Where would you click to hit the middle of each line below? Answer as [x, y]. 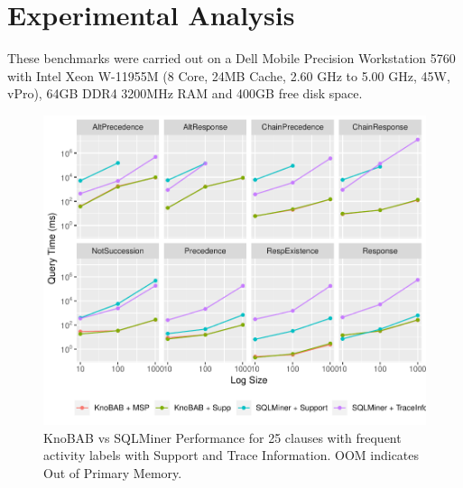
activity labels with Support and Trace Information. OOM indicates [231, 455]
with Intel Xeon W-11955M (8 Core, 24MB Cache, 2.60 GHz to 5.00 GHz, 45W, [229, 75]
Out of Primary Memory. [113, 472]
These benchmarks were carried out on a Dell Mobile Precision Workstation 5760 [231, 58]
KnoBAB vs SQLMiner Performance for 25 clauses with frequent [222, 437]
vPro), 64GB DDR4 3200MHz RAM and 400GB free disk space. [185, 93]
